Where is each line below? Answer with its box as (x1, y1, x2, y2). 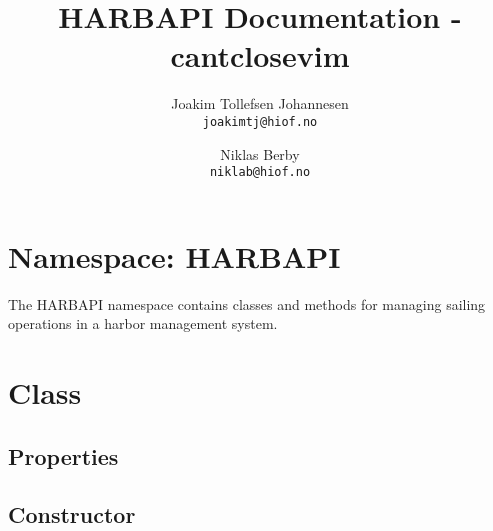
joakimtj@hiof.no (202, 114, 318, 129)
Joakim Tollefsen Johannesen (171, 93, 349, 114)
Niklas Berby (220, 143, 300, 164)
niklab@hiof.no (209, 165, 311, 180)
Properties (8, 440, 119, 471)
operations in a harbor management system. (8, 313, 278, 334)
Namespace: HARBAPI (8, 235, 341, 276)
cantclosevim (170, 35, 350, 76)
